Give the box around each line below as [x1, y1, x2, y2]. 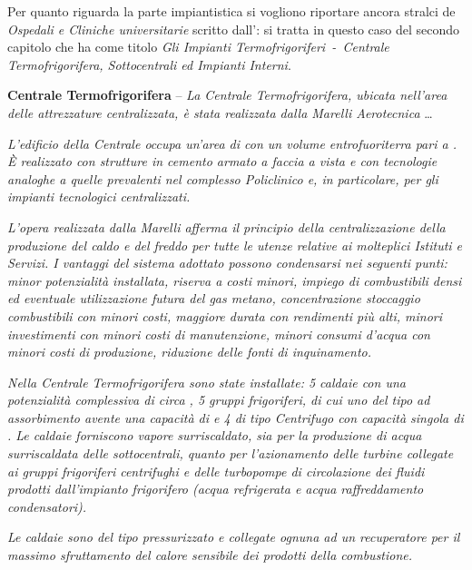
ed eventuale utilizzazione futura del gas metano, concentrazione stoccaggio [7, 289, 420, 308]
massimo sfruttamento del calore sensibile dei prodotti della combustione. [7, 545, 413, 565]
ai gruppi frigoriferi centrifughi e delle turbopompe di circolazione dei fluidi [7, 461, 425, 480]
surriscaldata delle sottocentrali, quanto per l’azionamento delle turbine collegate [7, 444, 454, 463]
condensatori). [7, 496, 87, 516]
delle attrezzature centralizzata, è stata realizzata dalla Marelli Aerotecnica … [7, 103, 433, 122]
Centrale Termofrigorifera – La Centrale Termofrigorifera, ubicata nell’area [7, 85, 447, 104]
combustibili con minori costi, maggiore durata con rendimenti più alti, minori [7, 306, 443, 325]
